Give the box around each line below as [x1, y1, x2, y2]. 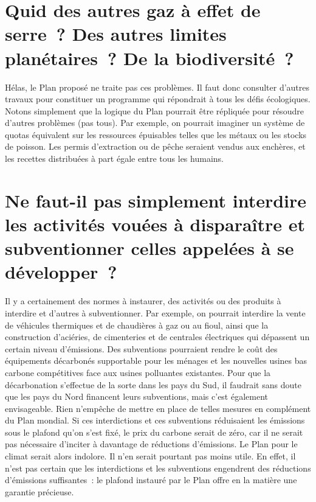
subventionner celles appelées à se [5, 235, 294, 260]
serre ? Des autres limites [5, 21, 227, 46]
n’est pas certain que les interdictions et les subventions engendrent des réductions [5, 461, 311, 474]
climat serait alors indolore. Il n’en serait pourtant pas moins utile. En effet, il [5, 450, 296, 462]
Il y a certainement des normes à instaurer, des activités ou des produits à [5, 295, 281, 307]
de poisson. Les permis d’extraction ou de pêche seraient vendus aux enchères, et [5, 140, 306, 153]
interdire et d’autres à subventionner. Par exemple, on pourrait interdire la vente [5, 306, 306, 319]
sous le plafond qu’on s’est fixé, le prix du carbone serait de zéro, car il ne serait [5, 425, 303, 438]
